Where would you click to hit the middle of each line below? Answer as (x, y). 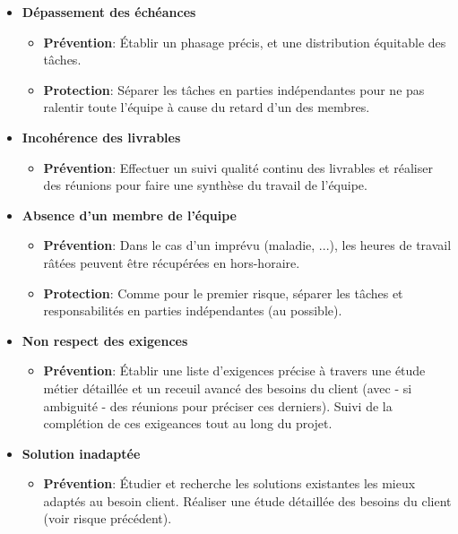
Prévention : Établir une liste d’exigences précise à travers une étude (234, 370)
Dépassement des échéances (109, 12)
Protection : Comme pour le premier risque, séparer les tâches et (223, 293)
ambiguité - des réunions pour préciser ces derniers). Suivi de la (218, 405)
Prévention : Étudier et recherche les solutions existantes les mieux (229, 483)
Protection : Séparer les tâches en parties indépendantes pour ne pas (234, 89)
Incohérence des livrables (101, 137)
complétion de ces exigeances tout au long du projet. (188, 423)
